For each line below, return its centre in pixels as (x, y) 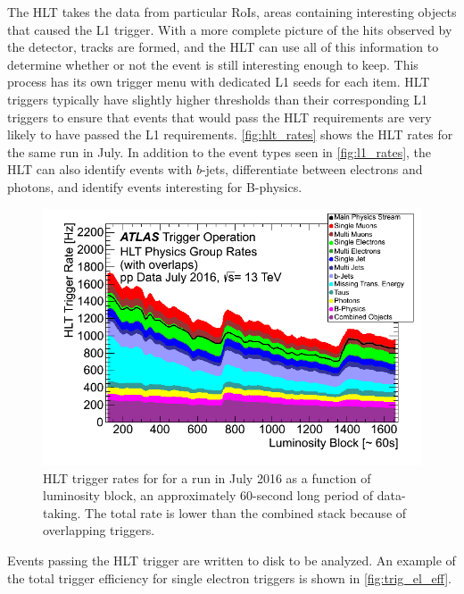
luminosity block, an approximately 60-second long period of (208, 495)
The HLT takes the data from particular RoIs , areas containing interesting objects (232, 12)
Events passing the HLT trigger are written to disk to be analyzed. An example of (232, 561)
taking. (62, 512)
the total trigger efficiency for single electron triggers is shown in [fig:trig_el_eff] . (229, 577)
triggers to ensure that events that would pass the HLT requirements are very (220, 117)
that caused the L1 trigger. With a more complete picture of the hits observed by (230, 29)
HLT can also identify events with (100, 169)
